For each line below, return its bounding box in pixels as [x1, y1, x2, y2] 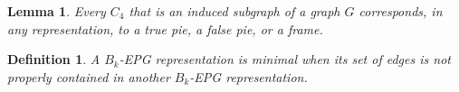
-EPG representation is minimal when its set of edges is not [119, 50, 451, 69]
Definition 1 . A [7, 50, 100, 69]
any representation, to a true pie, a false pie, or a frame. [7, 19, 323, 38]
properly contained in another [7, 67, 170, 86]
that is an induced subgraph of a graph [129, 2, 340, 20]
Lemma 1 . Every [7, 2, 106, 20]
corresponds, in [359, 2, 443, 20]
